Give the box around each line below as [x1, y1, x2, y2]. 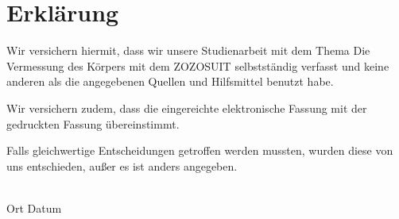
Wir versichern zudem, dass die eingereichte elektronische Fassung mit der [6, 99, 367, 116]
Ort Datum [6, 199, 62, 216]
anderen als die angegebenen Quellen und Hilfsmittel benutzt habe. [6, 73, 334, 90]
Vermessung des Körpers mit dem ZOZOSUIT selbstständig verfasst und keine [6, 57, 389, 74]
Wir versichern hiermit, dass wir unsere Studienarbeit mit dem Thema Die [6, 42, 370, 59]
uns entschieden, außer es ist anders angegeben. [6, 157, 238, 174]
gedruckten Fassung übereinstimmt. [6, 115, 180, 132]
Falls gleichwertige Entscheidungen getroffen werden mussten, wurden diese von [6, 142, 393, 159]
